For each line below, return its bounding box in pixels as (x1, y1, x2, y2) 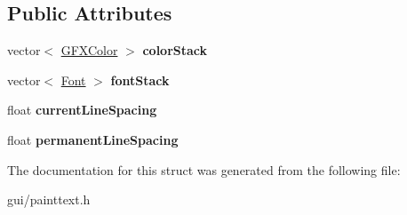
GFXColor (60, 41, 118, 60)
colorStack (142, 41, 208, 60)
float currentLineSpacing (7, 100, 157, 119)
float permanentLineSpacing (7, 130, 179, 148)
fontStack (110, 70, 170, 89)
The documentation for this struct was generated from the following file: (7, 160, 401, 179)
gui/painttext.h (7, 190, 91, 209)
